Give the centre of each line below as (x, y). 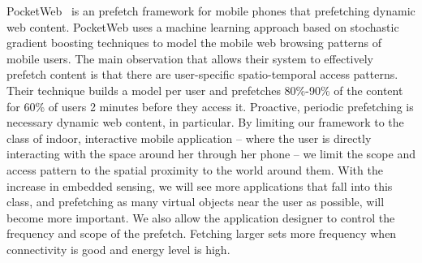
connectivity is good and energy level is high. (118, 249)
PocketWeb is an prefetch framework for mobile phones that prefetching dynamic (211, 11)
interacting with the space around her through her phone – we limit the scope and (211, 154)
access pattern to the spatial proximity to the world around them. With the (195, 169)
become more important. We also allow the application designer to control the (201, 217)
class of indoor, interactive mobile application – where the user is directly (189, 138)
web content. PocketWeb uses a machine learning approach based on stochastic (203, 26)
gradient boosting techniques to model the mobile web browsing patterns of (194, 43)
